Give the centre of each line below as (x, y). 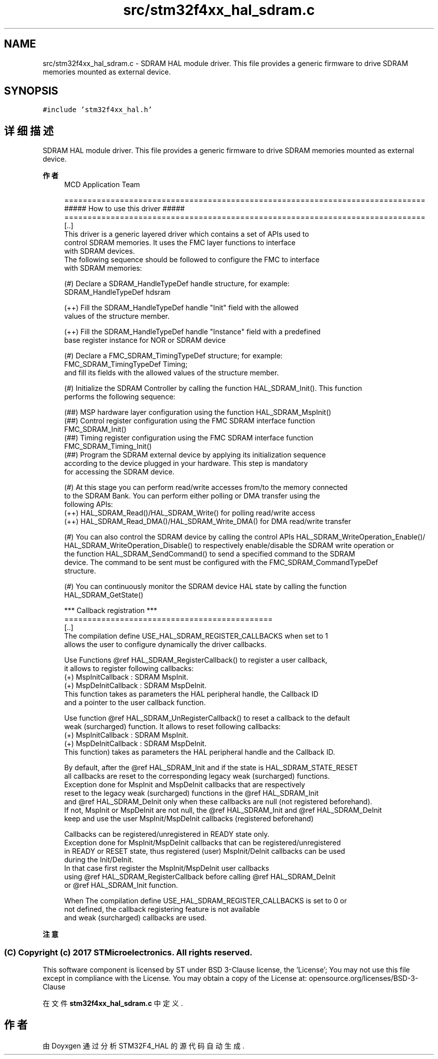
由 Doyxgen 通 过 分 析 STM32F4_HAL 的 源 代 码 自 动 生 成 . (143, 1045)
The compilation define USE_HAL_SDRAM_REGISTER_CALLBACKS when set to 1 (196, 636)
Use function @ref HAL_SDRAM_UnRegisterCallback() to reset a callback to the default (207, 718)
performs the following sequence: (120, 397)
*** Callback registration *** (111, 611)
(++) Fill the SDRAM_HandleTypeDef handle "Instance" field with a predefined (192, 332)
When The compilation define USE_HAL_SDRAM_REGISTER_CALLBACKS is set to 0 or (205, 901)
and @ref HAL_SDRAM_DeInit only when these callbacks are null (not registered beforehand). (218, 802)
